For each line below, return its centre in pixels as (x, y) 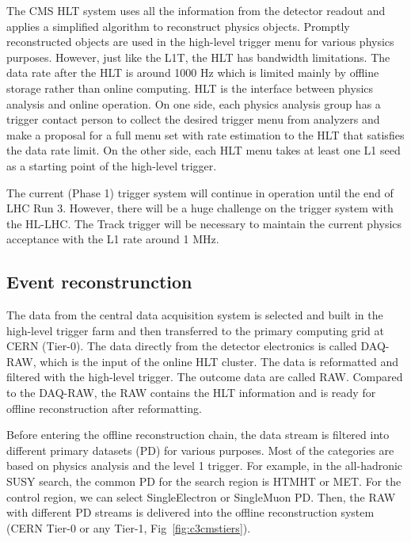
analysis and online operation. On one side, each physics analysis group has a (194, 103)
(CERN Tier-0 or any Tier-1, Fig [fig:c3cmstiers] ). (129, 527)
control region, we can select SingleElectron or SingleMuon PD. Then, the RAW (201, 496)
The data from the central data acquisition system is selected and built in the (195, 315)
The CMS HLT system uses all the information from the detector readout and (196, 10)
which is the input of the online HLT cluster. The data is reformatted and (219, 361)
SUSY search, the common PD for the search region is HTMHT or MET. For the (204, 481)
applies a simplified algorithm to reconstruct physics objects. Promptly (178, 26)
